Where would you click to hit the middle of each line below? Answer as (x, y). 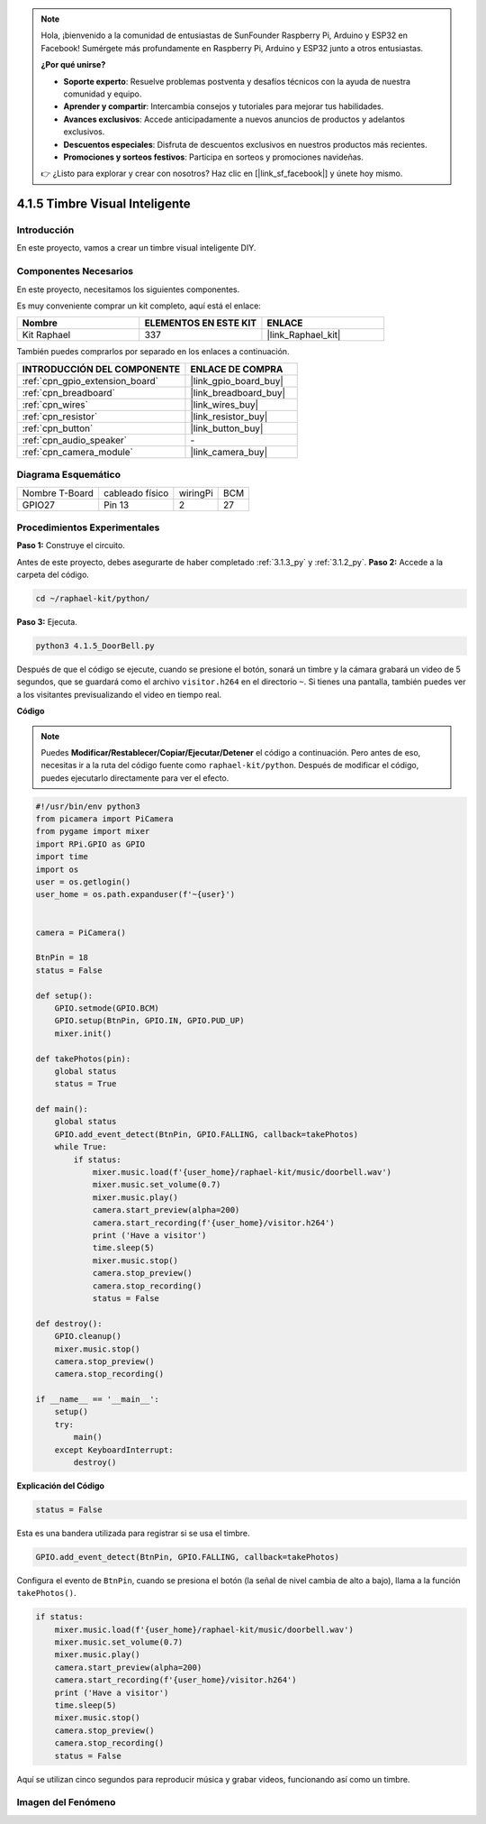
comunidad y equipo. (103, 94)
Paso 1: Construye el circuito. (71, 545)
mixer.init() (83, 1033)
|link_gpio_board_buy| (237, 380)
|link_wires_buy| (225, 404)
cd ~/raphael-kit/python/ (93, 599)
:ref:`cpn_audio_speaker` (75, 440)
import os (57, 869)
